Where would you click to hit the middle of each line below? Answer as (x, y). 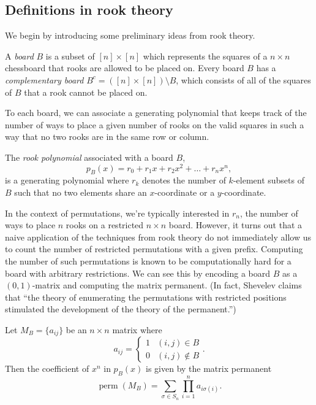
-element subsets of (269, 180)
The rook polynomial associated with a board (89, 157)
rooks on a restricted (105, 225)
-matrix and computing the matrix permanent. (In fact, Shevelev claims (167, 285)
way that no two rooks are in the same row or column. (107, 137)
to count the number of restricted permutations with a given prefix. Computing (154, 249)
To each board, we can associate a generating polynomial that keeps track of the (156, 113)
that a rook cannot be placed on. (86, 92)
